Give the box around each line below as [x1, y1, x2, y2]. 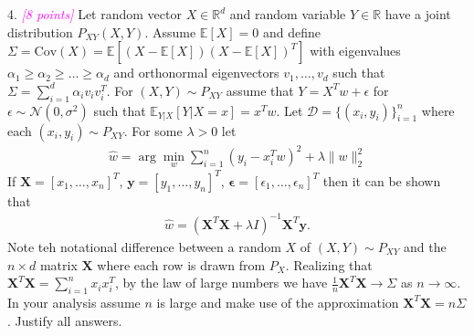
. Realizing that [285, 255, 373, 274]
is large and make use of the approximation [156, 292, 399, 311]
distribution [7, 22, 73, 41]
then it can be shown [322, 171, 441, 190]
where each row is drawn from [97, 255, 266, 274]
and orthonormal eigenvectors [113, 63, 279, 82]
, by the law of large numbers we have [114, 273, 328, 292]
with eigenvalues [310, 41, 401, 60]
